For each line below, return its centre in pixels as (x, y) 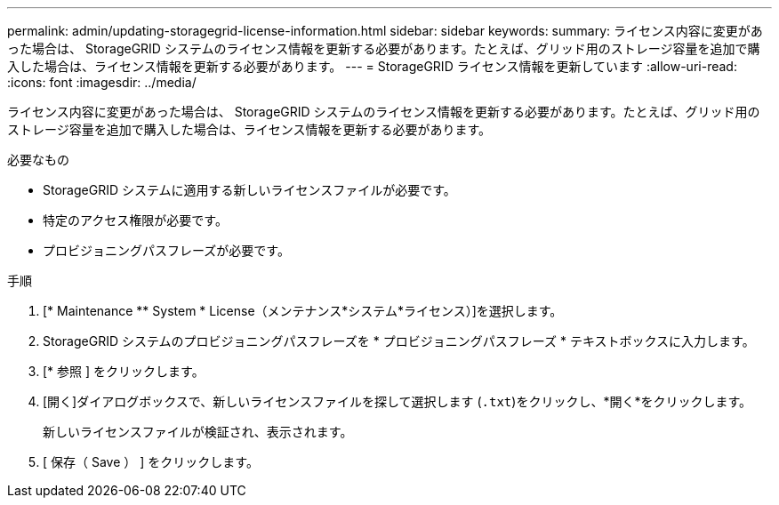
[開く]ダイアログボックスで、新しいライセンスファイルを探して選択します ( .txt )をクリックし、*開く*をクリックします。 (398, 401)
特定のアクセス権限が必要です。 (135, 220)
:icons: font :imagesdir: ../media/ (102, 82)
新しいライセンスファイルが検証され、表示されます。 (198, 432)
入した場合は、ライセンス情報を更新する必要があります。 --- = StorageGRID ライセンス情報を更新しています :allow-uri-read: (372, 66)
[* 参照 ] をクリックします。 (124, 371)
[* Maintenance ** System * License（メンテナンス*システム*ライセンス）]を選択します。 (303, 311)
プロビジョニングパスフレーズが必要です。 (166, 250)
